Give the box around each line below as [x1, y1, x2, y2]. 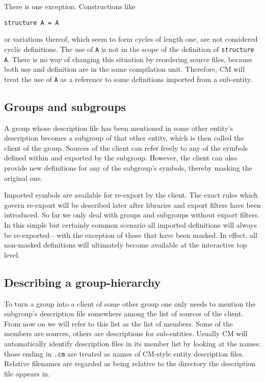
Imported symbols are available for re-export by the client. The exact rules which [4, 189, 258, 200]
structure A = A [4, 19, 59, 26]
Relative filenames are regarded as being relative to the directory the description [4, 358, 256, 369]
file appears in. [4, 368, 50, 378]
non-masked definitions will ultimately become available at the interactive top [4, 239, 247, 250]
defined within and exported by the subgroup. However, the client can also [4, 152, 237, 163]
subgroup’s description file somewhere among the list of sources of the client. [4, 308, 244, 319]
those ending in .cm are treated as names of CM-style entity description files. [4, 348, 245, 359]
